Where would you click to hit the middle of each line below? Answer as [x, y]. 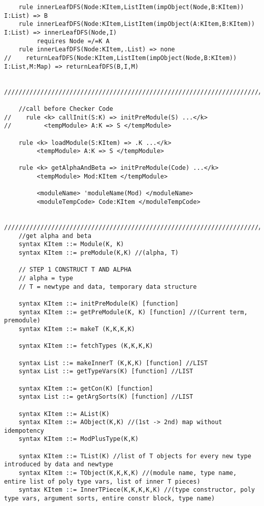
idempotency [24, 430]
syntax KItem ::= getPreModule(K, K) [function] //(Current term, [133, 312]
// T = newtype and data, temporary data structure [108, 287]
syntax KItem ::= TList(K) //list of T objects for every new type [135, 456]
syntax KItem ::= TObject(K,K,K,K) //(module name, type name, [128, 473]
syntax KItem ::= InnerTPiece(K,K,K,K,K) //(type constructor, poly [137, 490]
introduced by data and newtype [59, 465]
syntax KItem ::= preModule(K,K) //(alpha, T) [98, 253]
